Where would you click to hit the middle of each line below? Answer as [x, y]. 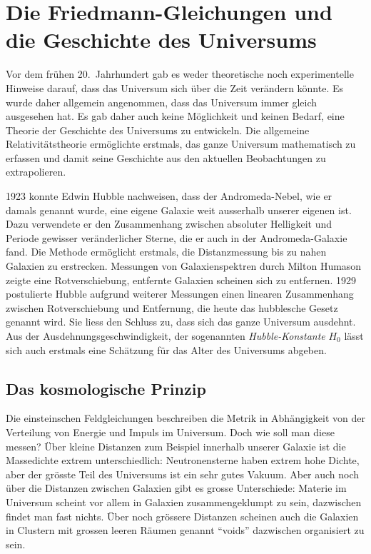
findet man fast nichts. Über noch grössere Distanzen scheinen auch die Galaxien [182, 516]
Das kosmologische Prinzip [106, 388]
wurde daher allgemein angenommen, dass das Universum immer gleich [161, 102]
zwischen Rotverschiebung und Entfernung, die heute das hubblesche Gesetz [172, 307]
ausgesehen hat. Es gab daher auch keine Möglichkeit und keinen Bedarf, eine [175, 116]
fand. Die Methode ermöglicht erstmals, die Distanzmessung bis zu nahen [166, 252]
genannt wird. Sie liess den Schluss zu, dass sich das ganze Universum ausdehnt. [181, 322]
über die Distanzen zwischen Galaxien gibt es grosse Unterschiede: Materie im [176, 488]
